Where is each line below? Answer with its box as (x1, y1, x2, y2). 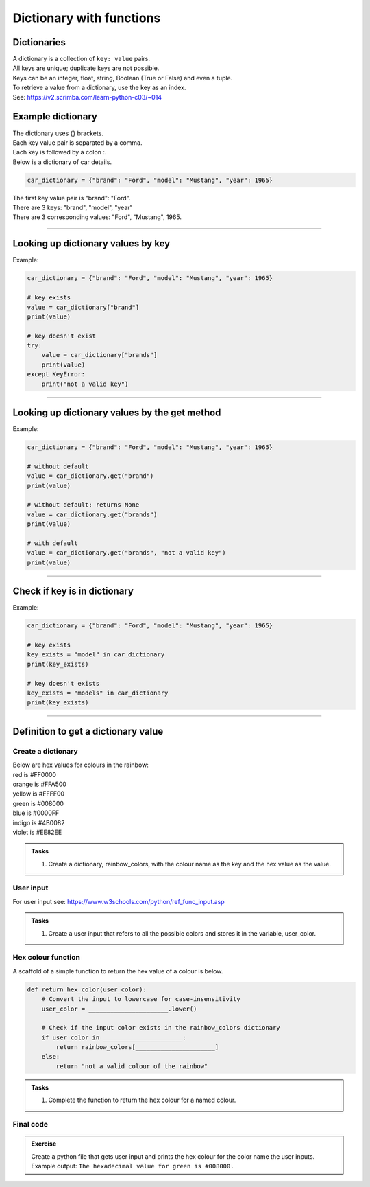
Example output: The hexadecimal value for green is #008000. (31, 1162, 234, 1170)
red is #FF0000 (12, 770, 57, 779)
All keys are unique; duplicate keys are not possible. (12, 64, 160, 72)
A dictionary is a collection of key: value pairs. (12, 55, 151, 63)
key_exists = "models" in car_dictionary (27, 689, 169, 697)
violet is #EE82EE (12, 828, 62, 836)
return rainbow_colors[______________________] (56, 1044, 219, 1051)
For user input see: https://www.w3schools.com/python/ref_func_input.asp (12, 897, 225, 906)
